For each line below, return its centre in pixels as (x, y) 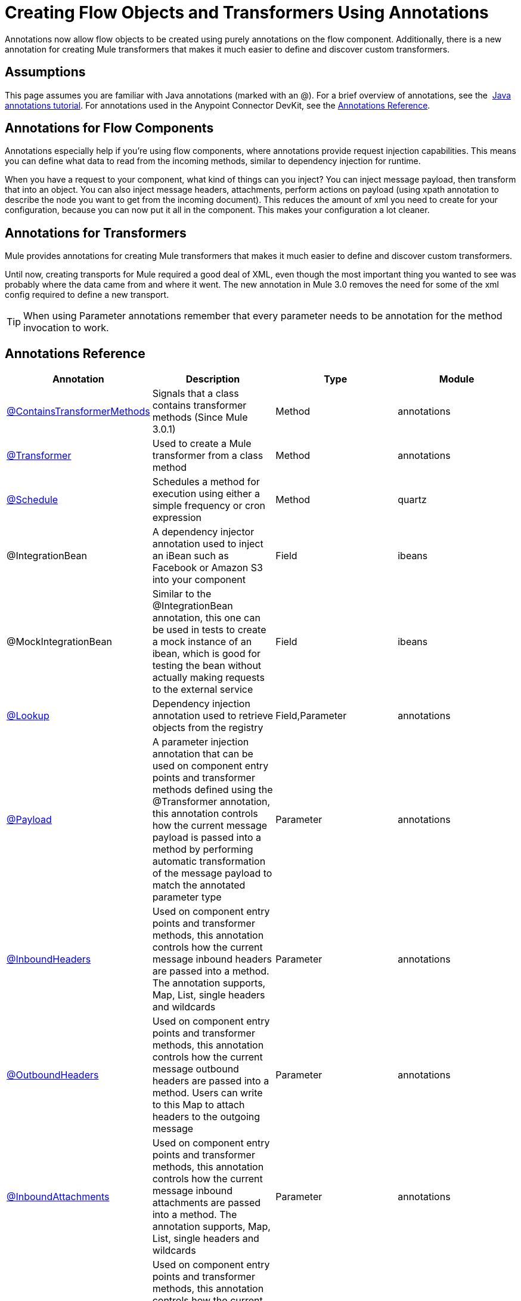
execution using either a (206, 494)
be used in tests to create (209, 630)
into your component (199, 580)
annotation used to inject (208, 544)
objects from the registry (208, 728)
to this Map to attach (199, 1105)
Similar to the (182, 594)
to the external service (203, 690)
